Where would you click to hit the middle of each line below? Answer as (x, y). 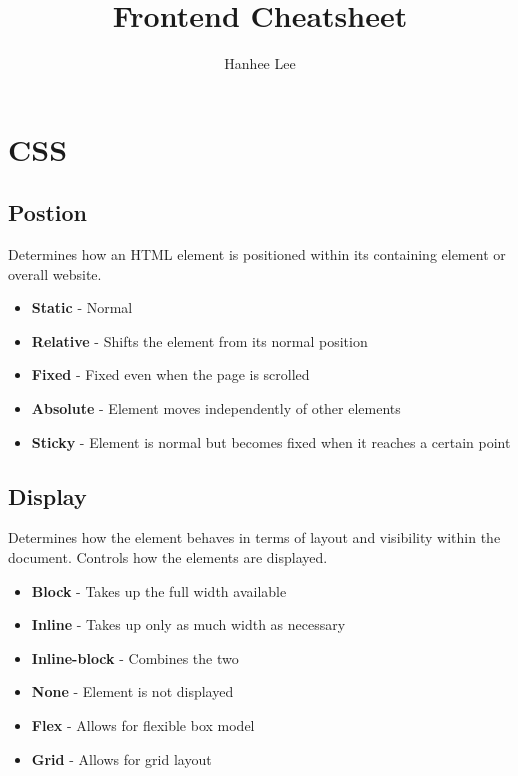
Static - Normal (82, 307)
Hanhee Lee (260, 63)
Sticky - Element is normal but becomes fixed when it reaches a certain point (271, 441)
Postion (48, 212)
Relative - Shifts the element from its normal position (199, 340)
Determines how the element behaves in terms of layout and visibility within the (254, 537)
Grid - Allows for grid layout (121, 758)
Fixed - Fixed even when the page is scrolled (170, 374)
